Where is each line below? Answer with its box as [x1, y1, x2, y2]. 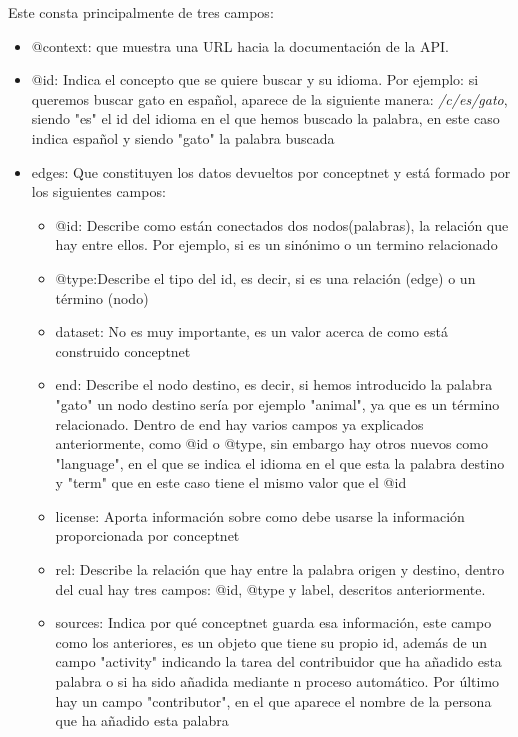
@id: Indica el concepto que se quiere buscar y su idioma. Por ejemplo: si [31, 69, 479, 90]
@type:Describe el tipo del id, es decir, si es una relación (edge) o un [55, 267, 476, 288]
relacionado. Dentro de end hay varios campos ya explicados [55, 413, 424, 434]
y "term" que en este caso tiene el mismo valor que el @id [55, 472, 407, 493]
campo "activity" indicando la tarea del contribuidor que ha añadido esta [55, 651, 502, 672]
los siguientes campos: [31, 181, 166, 202]
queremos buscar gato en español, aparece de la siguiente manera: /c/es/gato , [31, 88, 508, 109]
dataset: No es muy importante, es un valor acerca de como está [55, 321, 448, 342]
